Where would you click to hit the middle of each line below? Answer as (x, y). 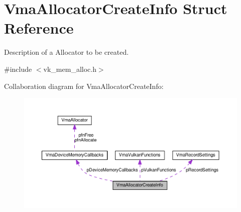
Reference (39, 28)
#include (18, 69)
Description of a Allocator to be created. (67, 52)
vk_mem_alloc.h (70, 69)
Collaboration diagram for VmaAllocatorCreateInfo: (84, 86)
